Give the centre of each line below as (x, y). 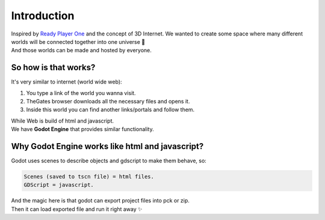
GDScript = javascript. (59, 185)
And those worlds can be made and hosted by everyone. (81, 50)
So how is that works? (53, 68)
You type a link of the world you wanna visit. (81, 93)
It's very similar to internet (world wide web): (67, 82)
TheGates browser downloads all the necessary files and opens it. (108, 102)
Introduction (43, 16)
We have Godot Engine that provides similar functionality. (82, 129)
